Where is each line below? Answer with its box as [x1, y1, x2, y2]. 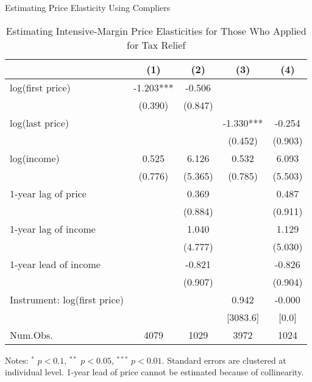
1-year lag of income [10, 221, 96, 236]
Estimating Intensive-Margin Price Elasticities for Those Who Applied [5, 23, 307, 38]
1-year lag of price [10, 186, 87, 200]
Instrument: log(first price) [10, 292, 124, 306]
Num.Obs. [10, 327, 53, 342]
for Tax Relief [127, 37, 186, 52]
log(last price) [10, 115, 69, 130]
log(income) [10, 150, 60, 165]
